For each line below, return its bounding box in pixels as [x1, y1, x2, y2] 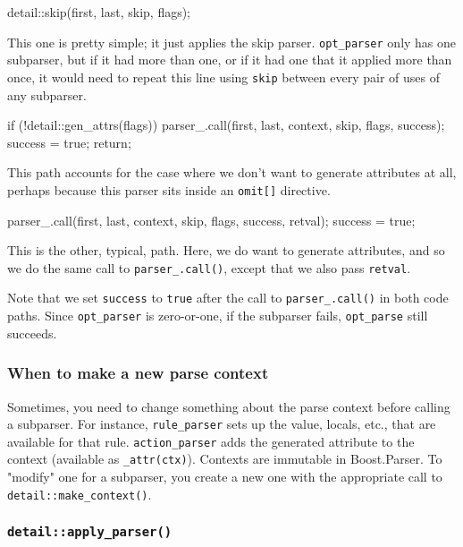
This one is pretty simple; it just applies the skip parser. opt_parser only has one [7, 32, 457, 51]
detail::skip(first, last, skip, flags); [7, 3, 191, 21]
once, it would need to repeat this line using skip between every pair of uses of [7, 67, 441, 86]
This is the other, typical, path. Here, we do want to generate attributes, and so [7, 241, 445, 260]
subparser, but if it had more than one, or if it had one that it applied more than [7, 50, 452, 69]
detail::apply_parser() [7, 525, 173, 540]
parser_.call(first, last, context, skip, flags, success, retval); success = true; [7, 210, 416, 229]
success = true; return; [7, 132, 131, 151]
